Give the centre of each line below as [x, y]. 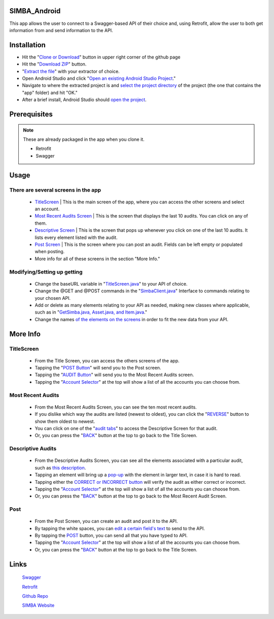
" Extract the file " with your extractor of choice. [71, 71]
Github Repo [35, 596]
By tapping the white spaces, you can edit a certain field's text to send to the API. [120, 528]
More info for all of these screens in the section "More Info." [97, 259]
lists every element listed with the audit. [76, 237]
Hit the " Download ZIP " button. [54, 64]
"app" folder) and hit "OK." [50, 92]
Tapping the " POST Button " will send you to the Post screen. [98, 368]
